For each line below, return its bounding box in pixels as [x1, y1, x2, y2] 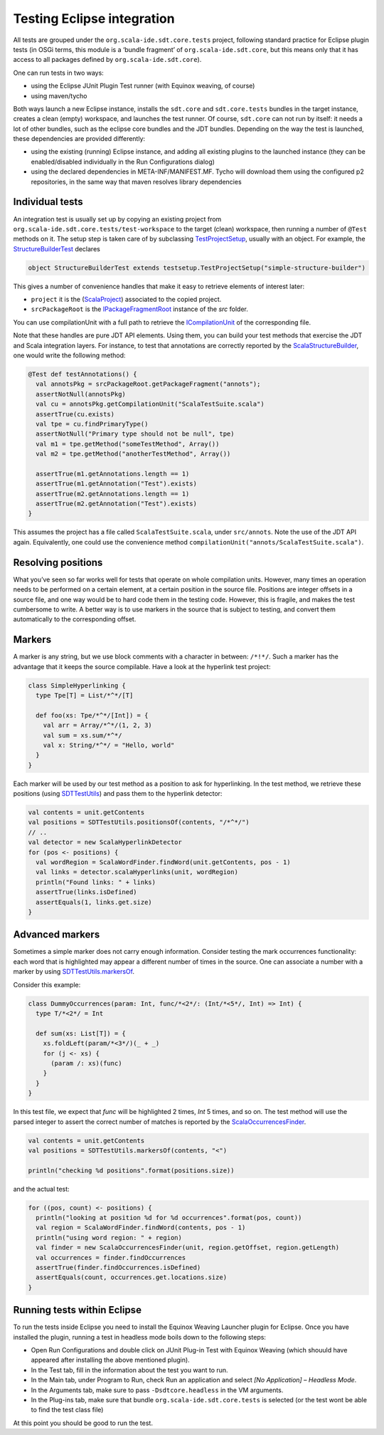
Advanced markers [13, 929, 100, 941]
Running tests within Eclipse [13, 1304, 142, 1316]
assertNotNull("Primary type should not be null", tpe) [36, 430, 235, 438]
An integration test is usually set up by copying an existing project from [13, 214, 222, 224]
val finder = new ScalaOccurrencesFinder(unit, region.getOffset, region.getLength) [36, 1244, 340, 1252]
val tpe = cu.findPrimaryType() [36, 420, 149, 428]
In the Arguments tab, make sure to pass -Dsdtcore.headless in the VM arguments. [31, 1385, 284, 1394]
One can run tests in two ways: [13, 68, 105, 77]
